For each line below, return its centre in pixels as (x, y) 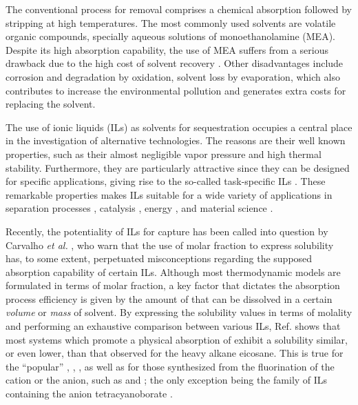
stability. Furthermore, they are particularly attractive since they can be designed (178, 167)
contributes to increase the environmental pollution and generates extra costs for (176, 90)
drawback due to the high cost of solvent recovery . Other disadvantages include (175, 63)
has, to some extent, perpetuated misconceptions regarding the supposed (159, 258)
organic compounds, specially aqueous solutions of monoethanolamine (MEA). (170, 36)
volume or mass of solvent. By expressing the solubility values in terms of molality (179, 312)
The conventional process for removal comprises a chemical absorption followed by (179, 9)
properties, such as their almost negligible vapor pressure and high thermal (164, 154)
